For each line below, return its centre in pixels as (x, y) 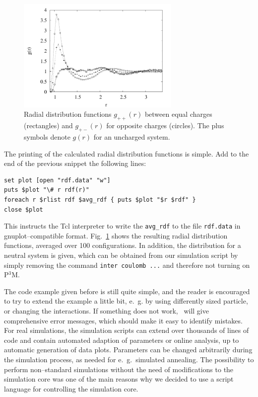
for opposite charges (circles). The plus (165, 125)
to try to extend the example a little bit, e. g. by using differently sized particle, (126, 301)
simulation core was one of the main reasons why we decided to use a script (119, 379)
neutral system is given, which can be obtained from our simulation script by (121, 255)
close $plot (24, 209)
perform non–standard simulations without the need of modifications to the (119, 369)
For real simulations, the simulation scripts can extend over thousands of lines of (127, 330)
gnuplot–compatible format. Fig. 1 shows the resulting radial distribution (116, 235)
